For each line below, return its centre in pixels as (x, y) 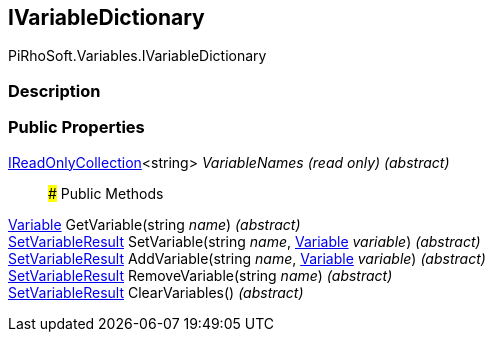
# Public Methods (106, 193)
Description (54, 90)
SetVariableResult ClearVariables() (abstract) (156, 292)
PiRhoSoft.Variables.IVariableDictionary (137, 56)
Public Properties (76, 127)
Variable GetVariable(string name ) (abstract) (154, 224)
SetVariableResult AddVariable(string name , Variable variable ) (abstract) (247, 258)
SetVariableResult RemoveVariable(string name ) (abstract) (200, 275)
